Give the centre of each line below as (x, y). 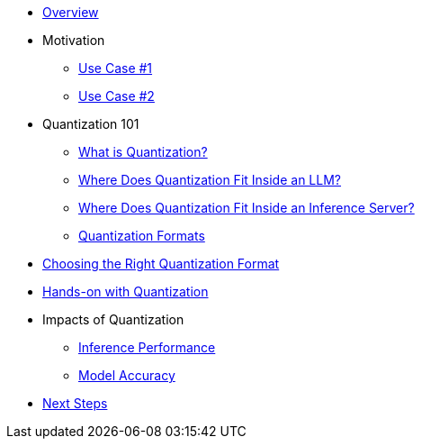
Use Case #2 (117, 96)
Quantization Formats (142, 236)
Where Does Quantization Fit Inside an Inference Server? (247, 208)
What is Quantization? (143, 152)
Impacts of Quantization (113, 319)
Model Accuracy (127, 375)
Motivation (74, 40)
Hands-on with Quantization (126, 291)
